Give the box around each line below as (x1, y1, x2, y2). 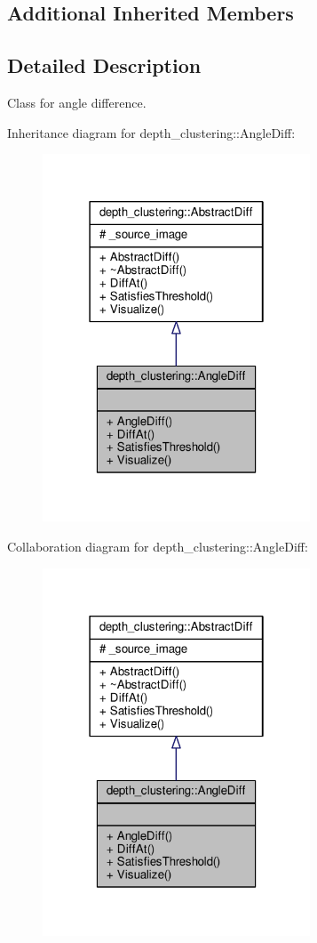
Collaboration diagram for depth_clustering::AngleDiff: (7, 537, 308, 556)
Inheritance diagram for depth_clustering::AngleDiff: (7, 123, 296, 141)
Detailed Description (7, 52, 202, 79)
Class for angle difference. (7, 93, 147, 111)
